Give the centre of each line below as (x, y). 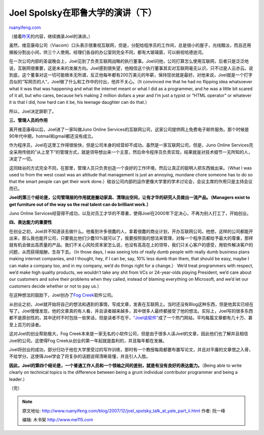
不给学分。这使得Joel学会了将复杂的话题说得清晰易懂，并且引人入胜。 (80, 356)
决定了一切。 (22, 159)
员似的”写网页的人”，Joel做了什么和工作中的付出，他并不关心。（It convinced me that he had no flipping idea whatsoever (131, 82)
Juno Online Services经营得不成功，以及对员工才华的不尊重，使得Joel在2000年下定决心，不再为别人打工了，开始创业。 (130, 213)
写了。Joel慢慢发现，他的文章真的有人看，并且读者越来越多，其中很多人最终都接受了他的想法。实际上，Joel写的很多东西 (131, 311)
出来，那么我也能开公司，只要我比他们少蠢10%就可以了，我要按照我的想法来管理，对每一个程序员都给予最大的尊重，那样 (131, 238)
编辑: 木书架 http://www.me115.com (58, 420)
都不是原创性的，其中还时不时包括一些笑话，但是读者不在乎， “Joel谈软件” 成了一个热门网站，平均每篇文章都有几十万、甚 (131, 318)
